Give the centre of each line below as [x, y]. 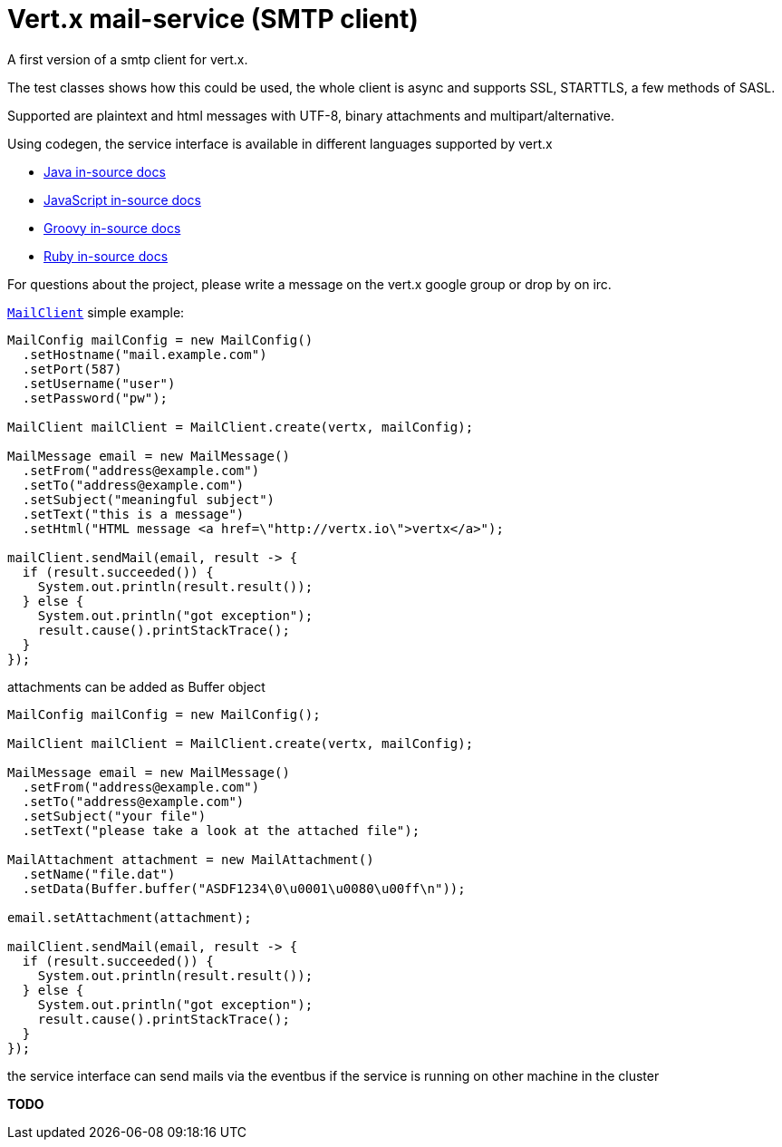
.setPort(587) [72, 369]
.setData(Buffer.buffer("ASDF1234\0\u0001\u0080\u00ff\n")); [244, 888]
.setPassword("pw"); [95, 398]
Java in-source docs [105, 171]
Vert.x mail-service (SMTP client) [213, 19]
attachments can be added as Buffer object [136, 686]
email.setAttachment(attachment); [130, 917]
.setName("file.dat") [99, 874]
